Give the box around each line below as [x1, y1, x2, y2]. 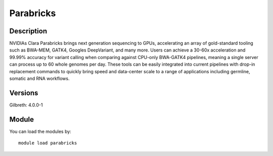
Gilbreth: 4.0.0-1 [9, 101, 43, 108]
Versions [9, 88, 38, 97]
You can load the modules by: [9, 128, 72, 134]
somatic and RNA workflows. [9, 76, 70, 82]
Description [9, 27, 48, 35]
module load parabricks [18, 140, 77, 146]
